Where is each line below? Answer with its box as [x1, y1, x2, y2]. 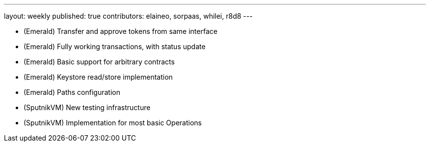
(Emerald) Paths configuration [24, 88, 120, 96]
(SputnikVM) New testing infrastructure [24, 103, 151, 112]
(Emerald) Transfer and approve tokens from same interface [24, 27, 217, 35]
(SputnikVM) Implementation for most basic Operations [24, 118, 202, 127]
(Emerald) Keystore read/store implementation [24, 73, 173, 81]
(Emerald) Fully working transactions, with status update [24, 42, 206, 51]
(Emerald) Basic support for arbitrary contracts [24, 58, 175, 66]
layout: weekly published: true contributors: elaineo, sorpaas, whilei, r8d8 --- [4, 12, 253, 20]
